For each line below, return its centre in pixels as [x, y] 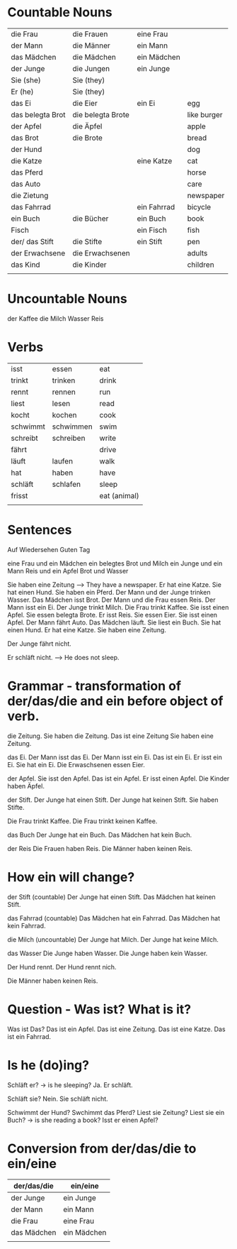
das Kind [25, 265]
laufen [62, 461]
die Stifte [87, 241]
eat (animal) [119, 495]
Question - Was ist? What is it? [99, 1009]
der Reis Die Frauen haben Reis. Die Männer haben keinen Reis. [100, 848]
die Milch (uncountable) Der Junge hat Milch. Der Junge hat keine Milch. [113, 939]
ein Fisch [152, 230]
